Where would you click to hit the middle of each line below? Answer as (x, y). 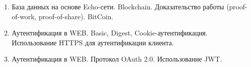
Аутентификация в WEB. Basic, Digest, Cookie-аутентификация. (110, 33)
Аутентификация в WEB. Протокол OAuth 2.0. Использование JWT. (117, 59)
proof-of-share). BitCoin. (76, 16)
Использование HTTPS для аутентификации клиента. (93, 42)
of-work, (24, 16)
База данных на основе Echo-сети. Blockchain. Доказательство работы (118, 6)
